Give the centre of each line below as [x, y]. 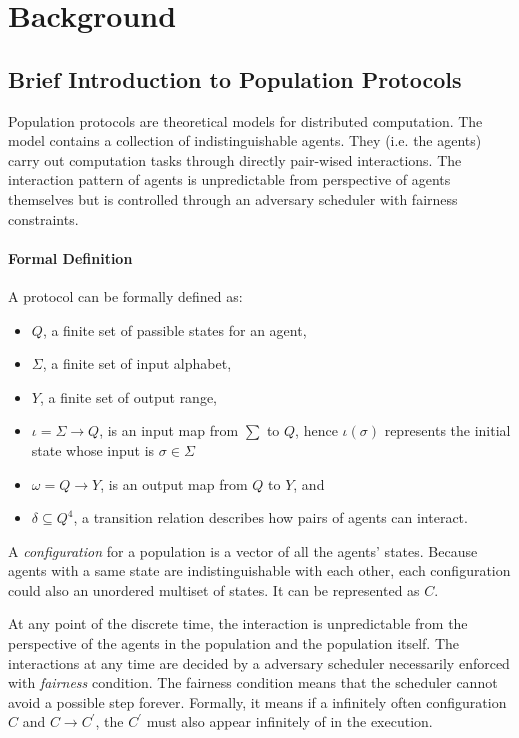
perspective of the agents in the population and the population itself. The [234, 643]
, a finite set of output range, [128, 396]
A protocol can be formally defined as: [125, 295]
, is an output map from [174, 483]
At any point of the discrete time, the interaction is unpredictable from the [238, 623]
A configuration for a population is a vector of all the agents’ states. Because [243, 550]
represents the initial [447, 430]
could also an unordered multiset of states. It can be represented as [214, 589]
